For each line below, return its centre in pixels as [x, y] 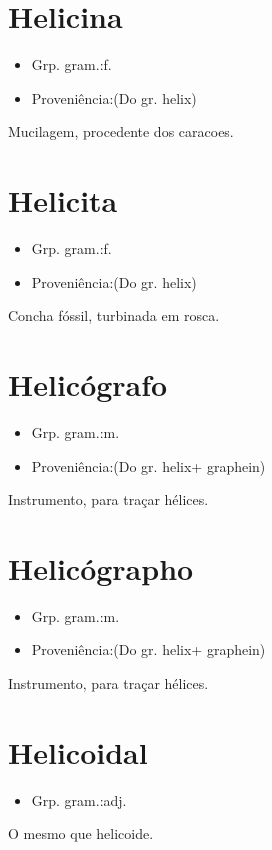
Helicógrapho [101, 567]
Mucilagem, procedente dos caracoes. [121, 131]
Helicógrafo [88, 384]
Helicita [63, 200]
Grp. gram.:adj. [79, 799]
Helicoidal [78, 751]
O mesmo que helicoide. [81, 833]
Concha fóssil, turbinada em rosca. [114, 315]
